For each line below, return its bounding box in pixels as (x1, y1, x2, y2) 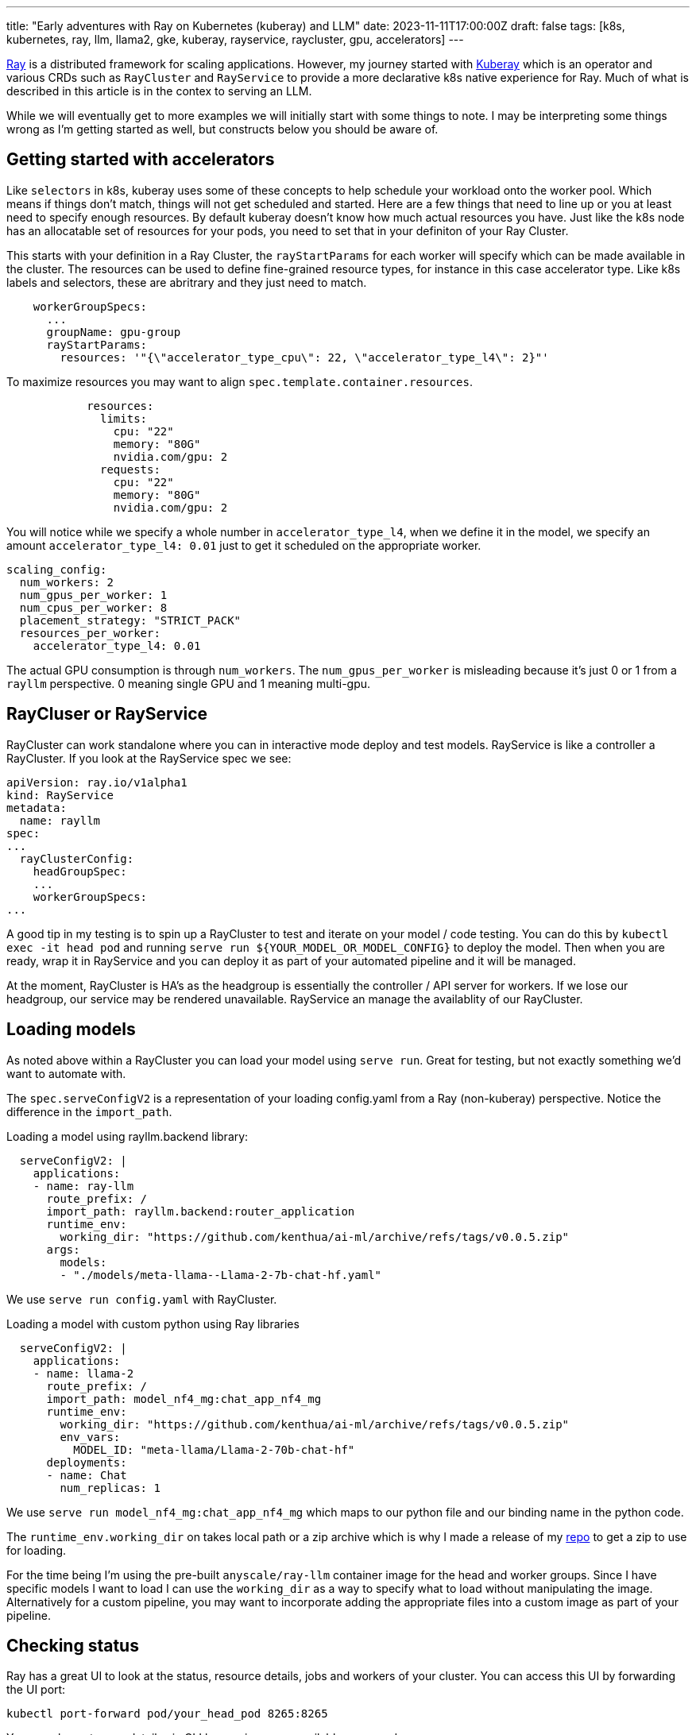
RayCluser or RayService (6, 704, 208, 725)
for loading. (6, 1543, 67, 1557)
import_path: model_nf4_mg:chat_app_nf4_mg (46, 1392, 322, 1405)
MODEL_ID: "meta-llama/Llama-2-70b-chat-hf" (73, 1443, 355, 1456)
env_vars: (60, 1430, 121, 1443)
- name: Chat (46, 1468, 127, 1482)
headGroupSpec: (33, 864, 127, 878)
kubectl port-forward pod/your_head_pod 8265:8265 (6, 1707, 328, 1721)
